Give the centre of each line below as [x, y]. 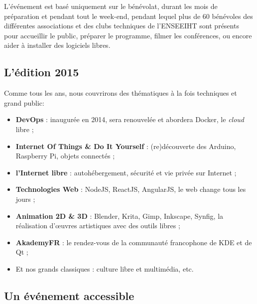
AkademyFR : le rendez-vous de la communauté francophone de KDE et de [134, 242]
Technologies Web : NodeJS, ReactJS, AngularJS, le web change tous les [131, 189]
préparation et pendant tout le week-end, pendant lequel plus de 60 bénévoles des [128, 16]
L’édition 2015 [42, 72]
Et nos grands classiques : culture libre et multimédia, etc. [105, 268]
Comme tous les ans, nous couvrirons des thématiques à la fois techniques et [121, 93]
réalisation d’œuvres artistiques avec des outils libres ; [98, 226]
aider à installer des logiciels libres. [57, 45]
